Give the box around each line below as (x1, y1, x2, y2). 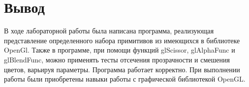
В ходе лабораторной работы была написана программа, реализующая (4, 26, 214, 36)
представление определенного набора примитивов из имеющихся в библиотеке (4, 35, 240, 45)
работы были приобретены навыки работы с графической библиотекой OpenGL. (4, 74, 246, 84)
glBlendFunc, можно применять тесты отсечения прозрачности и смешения (4, 54, 230, 64)
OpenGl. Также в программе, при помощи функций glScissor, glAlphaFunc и (4, 45, 235, 55)
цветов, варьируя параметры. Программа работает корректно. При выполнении (4, 64, 240, 74)
